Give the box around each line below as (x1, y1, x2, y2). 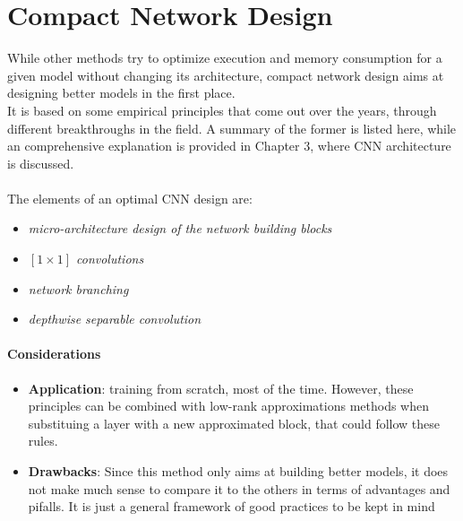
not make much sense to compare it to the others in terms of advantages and (28, 479, 450, 498)
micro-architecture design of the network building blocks (28, 219, 332, 238)
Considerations (7, 344, 101, 363)
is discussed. (7, 153, 74, 172)
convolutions (76, 249, 144, 268)
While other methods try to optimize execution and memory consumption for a (7, 48, 442, 67)
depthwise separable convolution (28, 309, 201, 328)
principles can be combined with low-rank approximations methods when (28, 396, 429, 415)
